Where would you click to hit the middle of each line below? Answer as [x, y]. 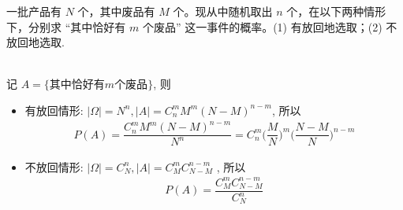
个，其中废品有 [116, 11]
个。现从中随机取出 [223, 11]
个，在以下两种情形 [336, 11]
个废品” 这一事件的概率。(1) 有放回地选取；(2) [262, 26]
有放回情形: [54, 110]
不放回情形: [54, 166]
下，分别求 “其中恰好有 [66, 26]
